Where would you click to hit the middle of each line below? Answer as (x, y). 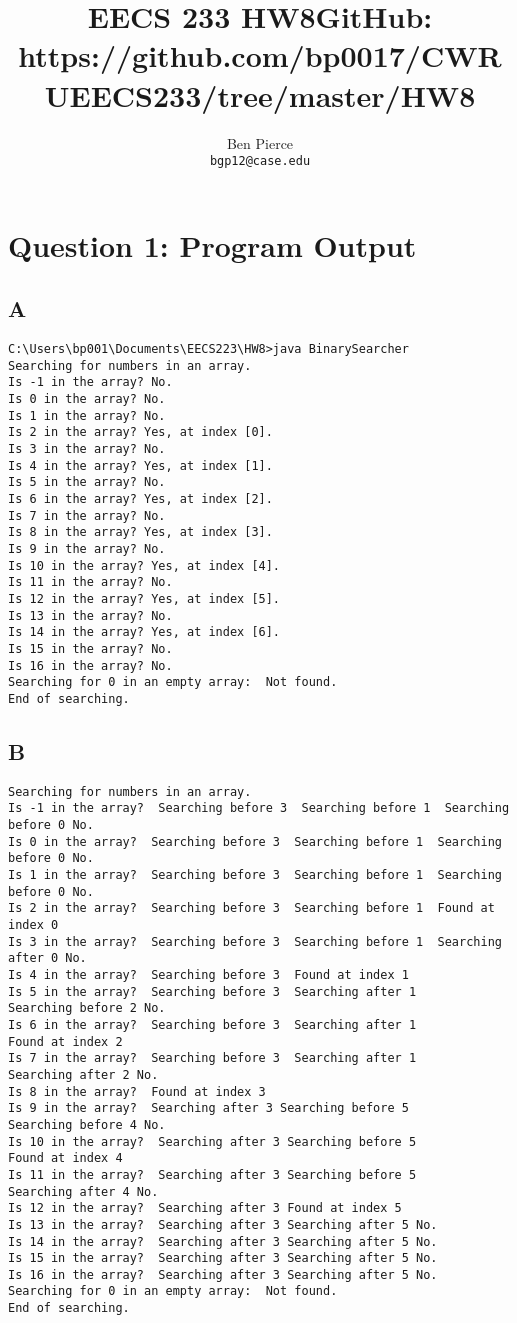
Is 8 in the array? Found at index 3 (137, 1091)
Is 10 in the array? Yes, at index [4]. (144, 565)
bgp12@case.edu (260, 161)
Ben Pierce (260, 142)
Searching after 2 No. (83, 1074)
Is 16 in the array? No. (90, 665)
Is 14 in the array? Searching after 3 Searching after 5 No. (223, 1241)
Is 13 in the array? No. (90, 615)
